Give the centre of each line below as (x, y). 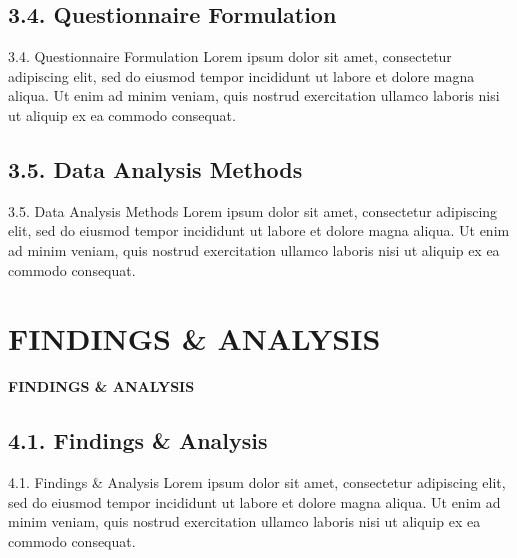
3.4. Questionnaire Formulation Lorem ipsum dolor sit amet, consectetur (230, 56)
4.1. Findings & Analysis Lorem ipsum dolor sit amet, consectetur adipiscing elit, (257, 482)
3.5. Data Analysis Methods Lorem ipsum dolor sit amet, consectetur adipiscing (253, 210)
